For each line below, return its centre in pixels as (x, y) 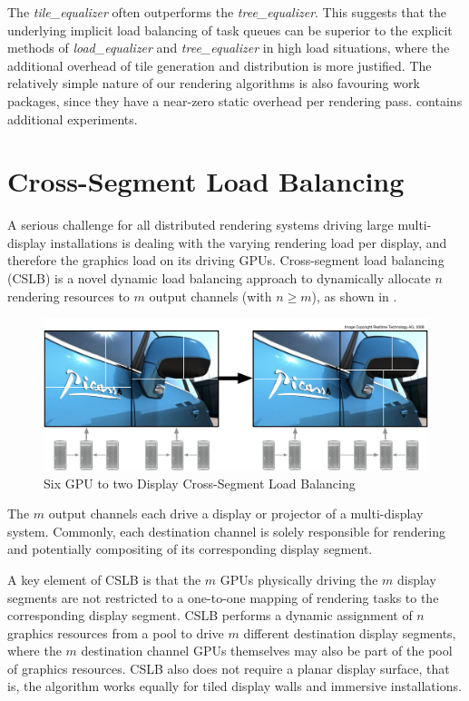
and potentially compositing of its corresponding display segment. (190, 549)
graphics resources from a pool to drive (116, 632)
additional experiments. (73, 118)
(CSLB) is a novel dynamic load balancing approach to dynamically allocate (219, 278)
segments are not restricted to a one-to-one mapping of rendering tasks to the (223, 597)
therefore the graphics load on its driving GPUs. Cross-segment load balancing (226, 260)
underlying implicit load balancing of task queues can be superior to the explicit (230, 30)
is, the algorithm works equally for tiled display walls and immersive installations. (234, 686)
